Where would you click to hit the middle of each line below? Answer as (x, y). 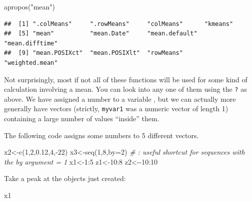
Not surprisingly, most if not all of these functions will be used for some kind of (126, 79)
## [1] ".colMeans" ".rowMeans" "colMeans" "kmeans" (119, 24)
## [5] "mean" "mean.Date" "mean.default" (101, 34)
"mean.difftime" (31, 43)
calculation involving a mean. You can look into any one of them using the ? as (125, 89)
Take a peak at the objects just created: (65, 178)
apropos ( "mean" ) (30, 6)
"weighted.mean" (31, 63)
